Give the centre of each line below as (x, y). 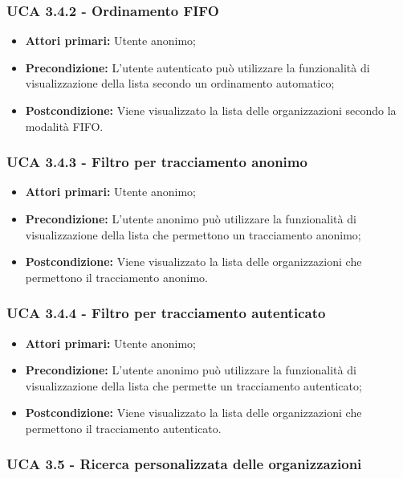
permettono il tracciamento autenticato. (123, 428)
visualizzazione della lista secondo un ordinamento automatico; (180, 83)
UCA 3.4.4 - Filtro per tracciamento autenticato (166, 313)
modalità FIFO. (64, 126)
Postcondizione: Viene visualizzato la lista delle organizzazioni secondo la (211, 110)
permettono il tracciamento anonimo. (116, 277)
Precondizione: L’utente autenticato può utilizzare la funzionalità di (197, 67)
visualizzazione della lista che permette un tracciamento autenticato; (193, 385)
